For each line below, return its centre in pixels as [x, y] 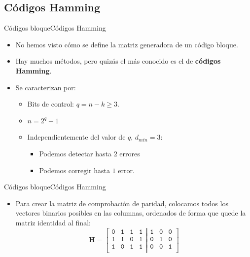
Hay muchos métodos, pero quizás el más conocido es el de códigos [118, 61]
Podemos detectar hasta [75, 153]
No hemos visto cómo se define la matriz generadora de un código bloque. [127, 44]
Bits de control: [51, 104]
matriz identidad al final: [53, 222]
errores [130, 153]
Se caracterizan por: [46, 87]
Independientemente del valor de [76, 137]
